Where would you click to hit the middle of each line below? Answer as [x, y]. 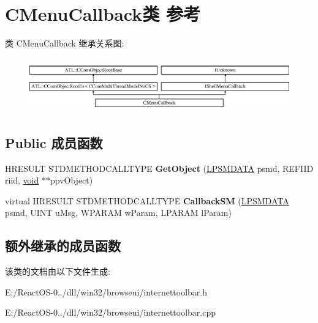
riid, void [22, 180]
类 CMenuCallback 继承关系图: [65, 43]
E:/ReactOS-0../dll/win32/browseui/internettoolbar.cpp [111, 312]
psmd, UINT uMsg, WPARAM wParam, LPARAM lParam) [118, 213]
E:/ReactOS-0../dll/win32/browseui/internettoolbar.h [106, 291]
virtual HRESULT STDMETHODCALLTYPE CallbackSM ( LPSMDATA [147, 200]
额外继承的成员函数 [63, 246]
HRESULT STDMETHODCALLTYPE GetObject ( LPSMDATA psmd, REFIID [159, 168]
